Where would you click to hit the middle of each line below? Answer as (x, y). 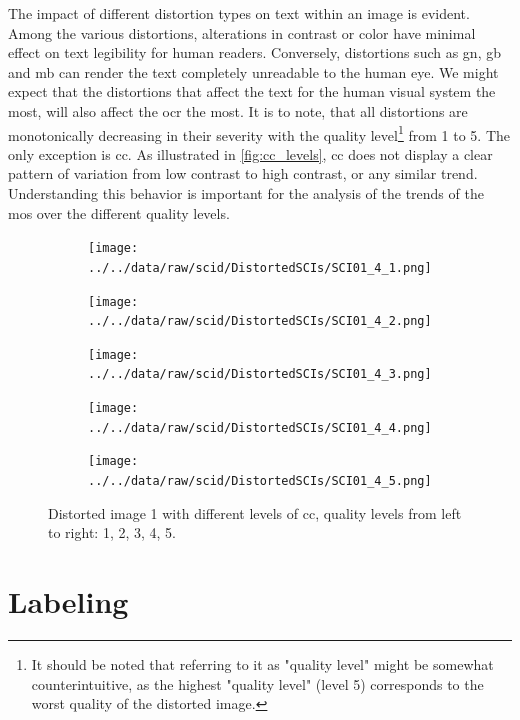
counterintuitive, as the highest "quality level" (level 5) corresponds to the (257, 683)
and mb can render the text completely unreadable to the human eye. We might (253, 71)
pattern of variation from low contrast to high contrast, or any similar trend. (243, 173)
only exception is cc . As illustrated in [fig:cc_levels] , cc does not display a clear (250, 153)
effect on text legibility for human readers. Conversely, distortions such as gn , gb (255, 52)
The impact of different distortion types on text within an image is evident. (239, 13)
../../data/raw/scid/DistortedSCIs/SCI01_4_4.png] (260, 427)
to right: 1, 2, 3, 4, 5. (112, 532)
